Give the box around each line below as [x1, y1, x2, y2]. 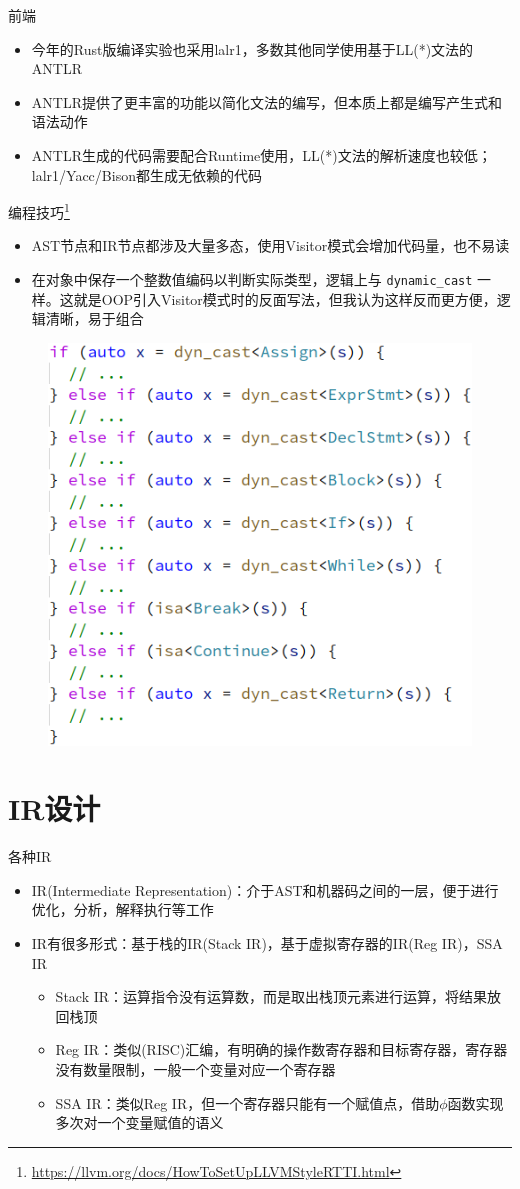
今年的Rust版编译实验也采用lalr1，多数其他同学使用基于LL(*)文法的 [31, 38, 474, 59]
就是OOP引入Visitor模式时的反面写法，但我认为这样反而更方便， [73, 288, 497, 309]
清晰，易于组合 [45, 308, 144, 329]
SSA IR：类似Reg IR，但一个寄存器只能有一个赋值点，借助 [55, 1092, 440, 1113]
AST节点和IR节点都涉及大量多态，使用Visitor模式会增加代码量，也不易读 [31, 235, 510, 256]
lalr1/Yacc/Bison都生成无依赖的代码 [31, 164, 262, 185]
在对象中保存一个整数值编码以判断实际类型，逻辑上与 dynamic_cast [31, 269, 473, 289]
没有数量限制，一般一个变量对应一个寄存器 [55, 1058, 336, 1079]
